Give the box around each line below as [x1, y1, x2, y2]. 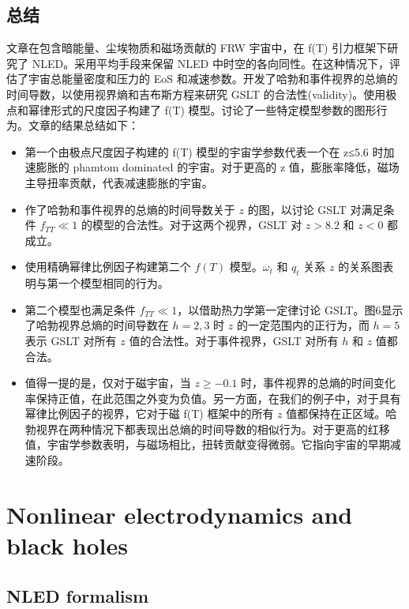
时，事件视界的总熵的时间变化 [241, 374, 396, 391]
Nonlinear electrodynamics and [6, 498, 353, 530]
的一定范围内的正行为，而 [236, 317, 370, 333]
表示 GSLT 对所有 [24, 332, 117, 348]
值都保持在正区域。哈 [286, 405, 397, 422]
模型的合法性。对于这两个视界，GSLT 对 [92, 216, 302, 233]
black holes [6, 529, 129, 562]
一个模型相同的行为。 [58, 275, 169, 291]
